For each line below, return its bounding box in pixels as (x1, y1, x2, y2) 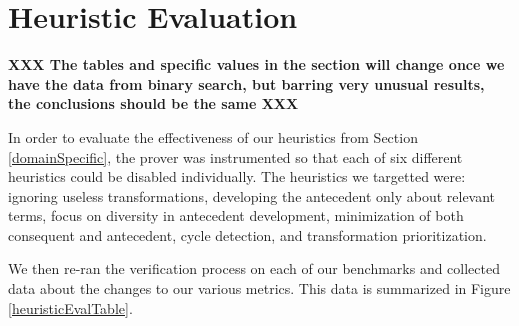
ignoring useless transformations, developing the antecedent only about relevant (8, 185, 496, 206)
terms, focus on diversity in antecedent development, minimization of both (8, 205, 464, 226)
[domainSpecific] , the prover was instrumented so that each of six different (8, 146, 463, 167)
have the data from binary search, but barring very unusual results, (8, 73, 485, 94)
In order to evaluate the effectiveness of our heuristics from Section (8, 126, 418, 147)
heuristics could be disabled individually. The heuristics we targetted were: (8, 166, 466, 187)
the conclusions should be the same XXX (8, 93, 299, 114)
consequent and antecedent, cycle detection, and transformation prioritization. (8, 224, 487, 245)
